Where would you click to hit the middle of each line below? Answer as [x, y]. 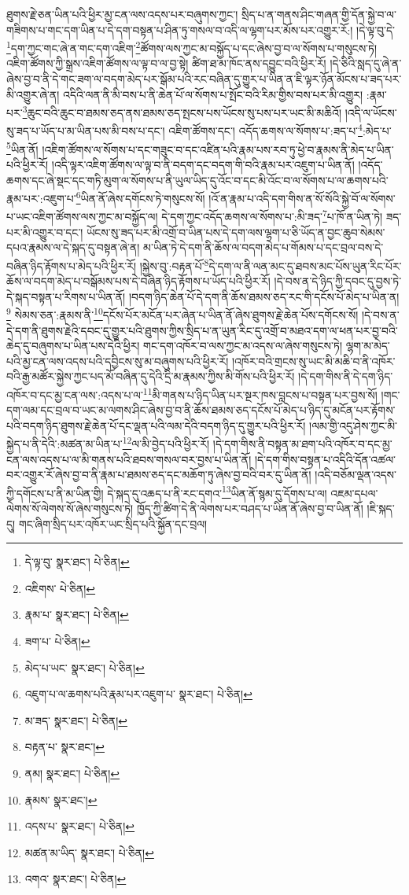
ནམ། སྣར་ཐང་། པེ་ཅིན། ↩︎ [72, 773]
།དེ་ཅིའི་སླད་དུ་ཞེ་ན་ [366, 63]
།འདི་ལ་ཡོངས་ [371, 112]
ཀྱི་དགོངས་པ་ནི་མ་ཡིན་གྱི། [55, 493]
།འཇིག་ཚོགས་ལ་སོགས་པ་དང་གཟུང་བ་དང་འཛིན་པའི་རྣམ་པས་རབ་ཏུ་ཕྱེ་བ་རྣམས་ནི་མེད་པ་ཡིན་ [218, 149]
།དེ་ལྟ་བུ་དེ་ [376, 29]
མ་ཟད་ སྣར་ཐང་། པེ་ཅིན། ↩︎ [76, 720]
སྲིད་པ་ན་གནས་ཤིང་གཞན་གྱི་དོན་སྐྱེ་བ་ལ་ [319, 14]
